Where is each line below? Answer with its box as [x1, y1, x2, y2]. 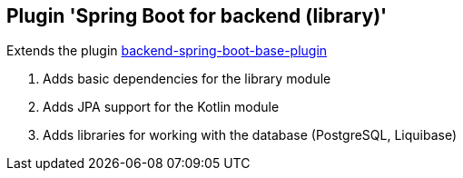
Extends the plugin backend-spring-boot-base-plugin [6, 43, 328, 59]
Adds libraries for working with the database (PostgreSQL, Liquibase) [43, 127, 458, 143]
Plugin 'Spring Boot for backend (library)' [6, 5, 388, 27]
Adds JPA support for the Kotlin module [43, 99, 280, 115]
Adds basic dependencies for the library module [43, 71, 331, 87]
